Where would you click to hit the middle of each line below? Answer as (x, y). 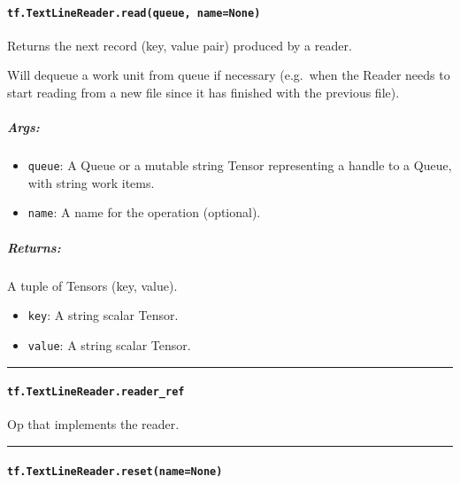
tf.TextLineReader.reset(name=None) (115, 471)
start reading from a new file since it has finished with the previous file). (203, 93)
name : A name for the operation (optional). (144, 212)
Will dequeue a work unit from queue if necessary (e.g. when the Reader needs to (229, 75)
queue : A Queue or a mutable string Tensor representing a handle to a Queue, (240, 165)
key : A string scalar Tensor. (103, 315)
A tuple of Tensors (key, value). (92, 285)
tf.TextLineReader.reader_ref (96, 392)
